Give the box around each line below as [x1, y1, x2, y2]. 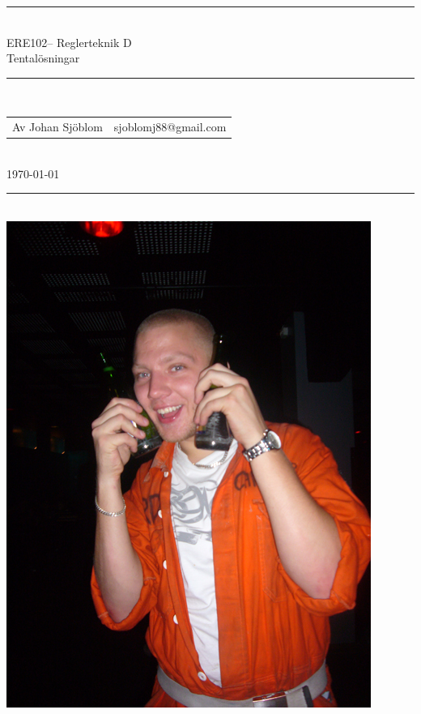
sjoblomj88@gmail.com [113, 118, 227, 135]
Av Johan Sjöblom [12, 118, 103, 135]
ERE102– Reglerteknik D [6, 33, 132, 50]
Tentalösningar [6, 49, 80, 66]
